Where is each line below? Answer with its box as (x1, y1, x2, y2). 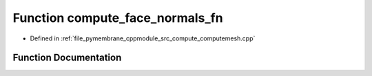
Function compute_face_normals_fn (12, 10, 223, 25)
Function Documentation (12, 52, 122, 64)
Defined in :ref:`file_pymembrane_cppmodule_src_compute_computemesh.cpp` (30, 34, 256, 42)
